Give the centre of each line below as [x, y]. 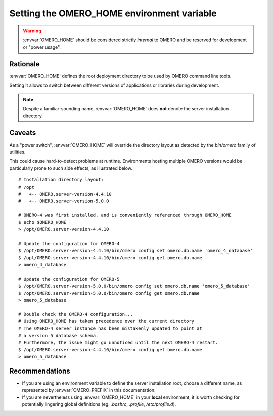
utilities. [17, 152]
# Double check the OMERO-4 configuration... [76, 314]
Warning [32, 31]
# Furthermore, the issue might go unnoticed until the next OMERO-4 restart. [118, 343]
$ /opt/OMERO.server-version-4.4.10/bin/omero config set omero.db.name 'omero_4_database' [135, 251]
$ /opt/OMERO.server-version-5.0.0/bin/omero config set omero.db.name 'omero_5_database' [134, 286]
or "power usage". [42, 47]
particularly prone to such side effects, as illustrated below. [71, 168]
